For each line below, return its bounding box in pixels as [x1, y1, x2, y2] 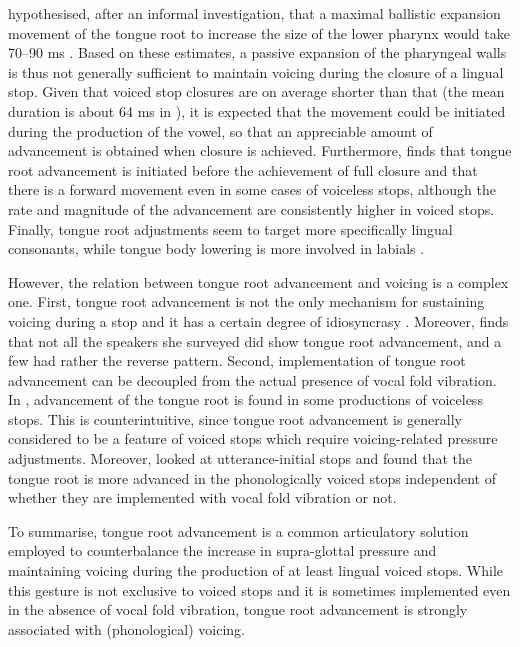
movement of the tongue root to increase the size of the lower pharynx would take [8, 22, 510, 43]
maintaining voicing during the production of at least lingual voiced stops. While [8, 560, 504, 581]
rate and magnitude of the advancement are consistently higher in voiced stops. [8, 198, 495, 219]
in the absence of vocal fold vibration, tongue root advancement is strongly [8, 599, 468, 620]
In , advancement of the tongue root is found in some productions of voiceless [8, 389, 483, 410]
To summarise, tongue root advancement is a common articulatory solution [8, 520, 469, 541]
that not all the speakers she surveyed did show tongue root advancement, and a [8, 330, 502, 351]
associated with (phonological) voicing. [8, 618, 246, 639]
